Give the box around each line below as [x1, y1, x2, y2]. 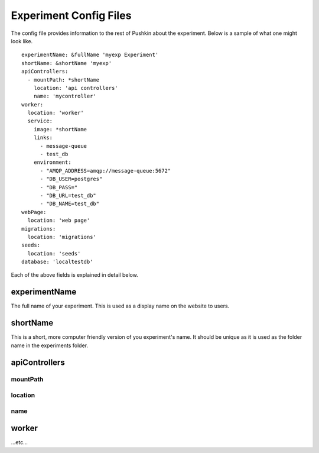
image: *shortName [33, 126, 87, 132]
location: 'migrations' [27, 234, 97, 240]
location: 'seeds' [27, 250, 81, 257]
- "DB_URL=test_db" [40, 192, 97, 199]
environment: [33, 159, 71, 166]
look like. [11, 37, 33, 44]
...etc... [11, 439, 28, 446]
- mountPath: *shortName [27, 76, 100, 83]
